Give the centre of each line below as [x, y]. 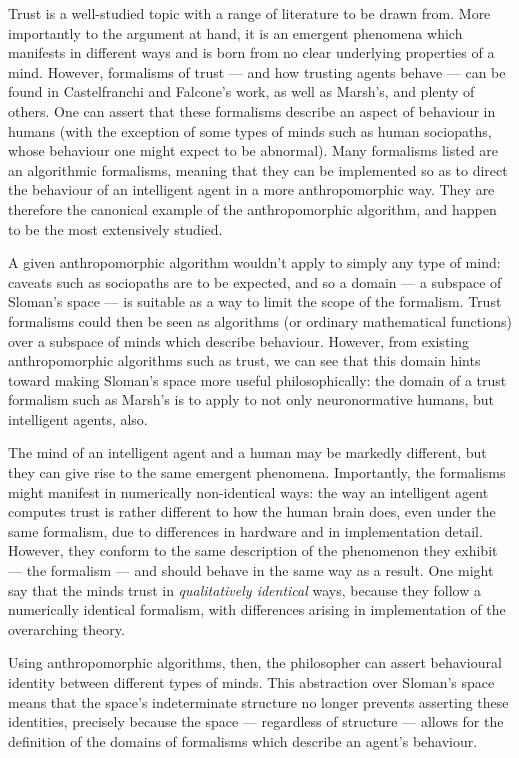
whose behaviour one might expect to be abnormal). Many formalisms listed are [253, 150]
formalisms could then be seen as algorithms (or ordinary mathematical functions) [260, 320]
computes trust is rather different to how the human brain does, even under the [252, 511]
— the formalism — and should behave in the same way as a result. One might [251, 570]
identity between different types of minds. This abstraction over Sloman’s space [251, 682]
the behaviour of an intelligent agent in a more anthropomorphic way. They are [251, 189]
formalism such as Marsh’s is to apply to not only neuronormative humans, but [251, 399]
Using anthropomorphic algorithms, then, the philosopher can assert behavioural [255, 662]
